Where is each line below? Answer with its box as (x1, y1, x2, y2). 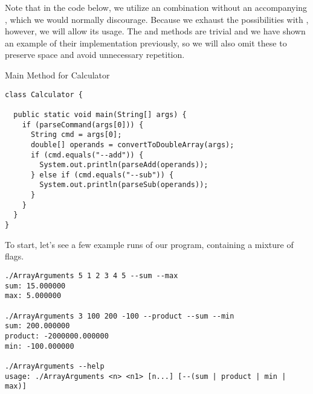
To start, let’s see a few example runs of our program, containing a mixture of (5, 238, 294, 250)
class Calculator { (5, 90, 83, 99)
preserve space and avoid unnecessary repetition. (5, 48, 185, 61)
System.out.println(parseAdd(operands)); (39, 160, 208, 170)
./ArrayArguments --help (5, 361, 105, 370)
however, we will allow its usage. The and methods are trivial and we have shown (5, 25, 306, 37)
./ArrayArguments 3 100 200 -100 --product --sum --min (5, 311, 234, 320)
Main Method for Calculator (5, 68, 110, 81)
